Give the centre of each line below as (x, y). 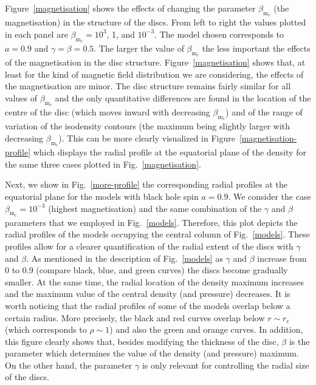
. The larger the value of (139, 48)
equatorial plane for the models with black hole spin (102, 196)
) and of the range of (264, 112)
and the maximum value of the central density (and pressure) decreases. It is (148, 294)
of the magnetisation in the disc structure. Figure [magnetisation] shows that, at (155, 62)
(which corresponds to (46, 329)
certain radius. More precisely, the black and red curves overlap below (135, 317)
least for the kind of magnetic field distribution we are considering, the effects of (154, 74)
